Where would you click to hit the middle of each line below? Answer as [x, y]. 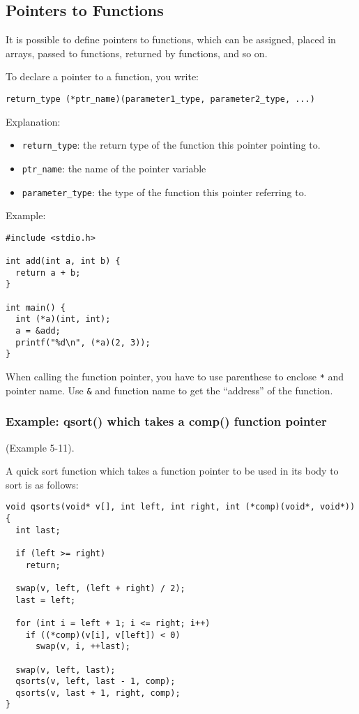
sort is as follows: [42, 484]
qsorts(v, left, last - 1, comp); [96, 682]
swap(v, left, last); [66, 670]
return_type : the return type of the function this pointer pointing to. [171, 145]
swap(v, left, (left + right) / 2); [100, 588]
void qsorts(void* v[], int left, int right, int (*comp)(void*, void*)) [181, 507]
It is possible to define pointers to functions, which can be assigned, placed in [171, 39]
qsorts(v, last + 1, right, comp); [98, 693]
